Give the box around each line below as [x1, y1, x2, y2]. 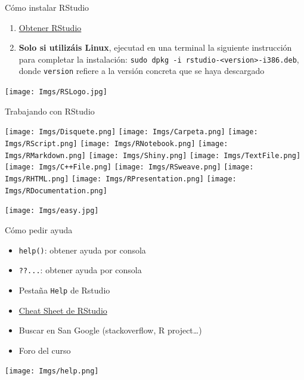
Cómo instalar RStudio [5, 1, 89, 13]
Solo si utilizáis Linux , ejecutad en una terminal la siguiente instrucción [18, 41, 292, 54]
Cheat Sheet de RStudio [18, 304, 107, 316]
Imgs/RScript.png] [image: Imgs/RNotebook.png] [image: [5, 140, 228, 148]
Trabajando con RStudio [5, 104, 95, 117]
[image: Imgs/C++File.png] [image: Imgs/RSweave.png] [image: [5, 163, 254, 172]
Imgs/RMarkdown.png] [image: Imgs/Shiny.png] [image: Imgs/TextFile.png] [5, 151, 301, 160]
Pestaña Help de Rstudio [18, 283, 110, 296]
